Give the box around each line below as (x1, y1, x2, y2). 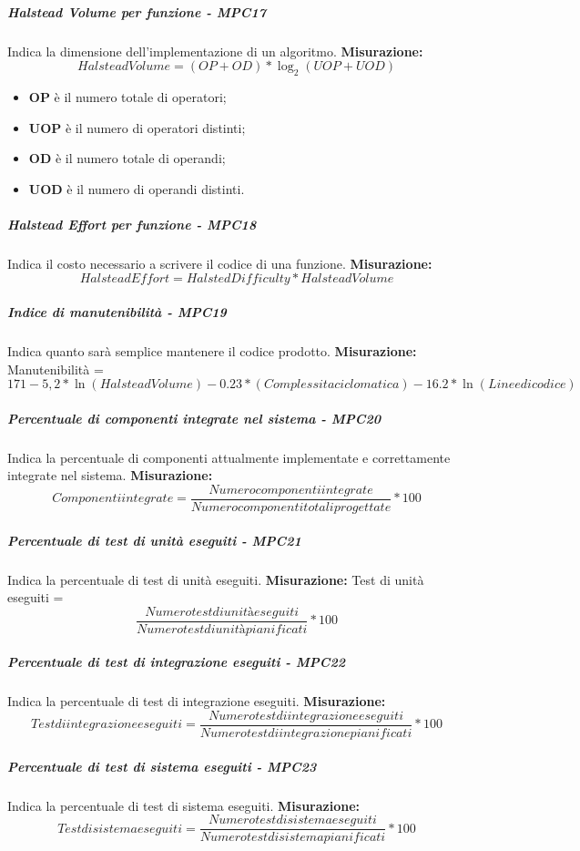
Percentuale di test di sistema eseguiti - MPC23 (7, 756, 317, 775)
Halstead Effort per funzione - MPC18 (7, 214, 257, 233)
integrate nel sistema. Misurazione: (7, 466, 213, 485)
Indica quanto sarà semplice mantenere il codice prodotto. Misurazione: (7, 342, 417, 361)
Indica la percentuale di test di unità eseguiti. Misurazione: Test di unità (7, 569, 424, 589)
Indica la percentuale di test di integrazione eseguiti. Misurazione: (7, 692, 386, 711)
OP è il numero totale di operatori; (28, 87, 227, 106)
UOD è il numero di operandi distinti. (28, 179, 245, 198)
